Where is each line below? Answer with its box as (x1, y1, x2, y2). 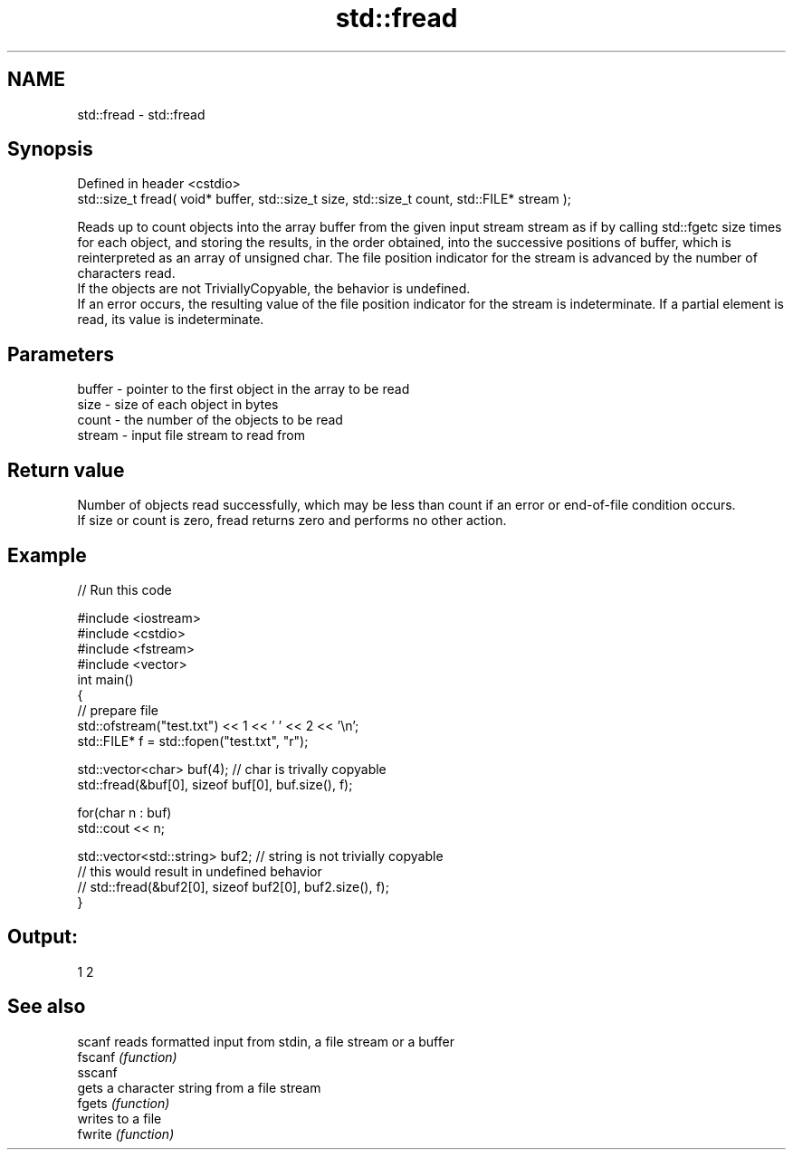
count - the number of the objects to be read (77, 412, 343, 428)
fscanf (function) (77, 1048, 177, 1065)
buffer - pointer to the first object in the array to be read (77, 381, 410, 397)
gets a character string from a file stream (77, 1079, 321, 1095)
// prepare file (77, 702, 159, 718)
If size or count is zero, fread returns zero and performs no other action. (77, 512, 507, 529)
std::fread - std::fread (77, 106, 205, 122)
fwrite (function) (77, 1125, 175, 1142)
